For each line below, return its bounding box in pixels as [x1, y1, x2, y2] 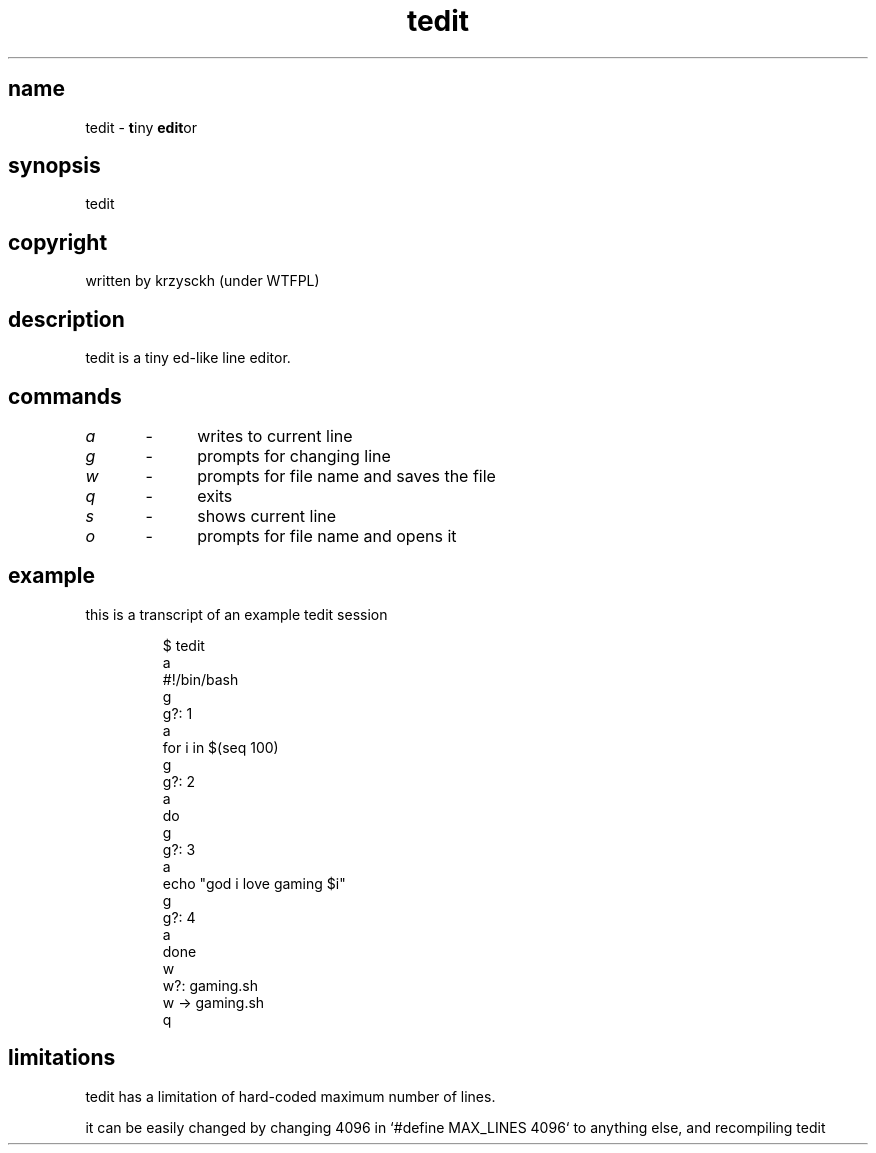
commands [8, 383, 122, 409]
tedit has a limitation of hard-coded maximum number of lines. [85, 1087, 496, 1105]
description [8, 306, 125, 332]
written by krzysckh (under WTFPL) [85, 272, 320, 290]
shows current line [197, 505, 337, 526]
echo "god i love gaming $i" [162, 874, 346, 892]
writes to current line [197, 425, 353, 446]
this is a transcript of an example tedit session [85, 605, 388, 623]
